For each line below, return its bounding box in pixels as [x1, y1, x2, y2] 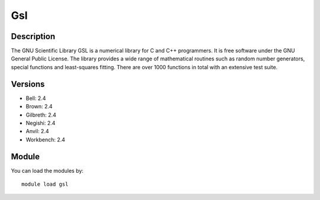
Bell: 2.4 [25, 95, 46, 102]
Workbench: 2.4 [25, 136, 65, 143]
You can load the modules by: [11, 167, 84, 174]
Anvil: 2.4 [25, 128, 49, 135]
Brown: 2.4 [25, 103, 53, 110]
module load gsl [21, 181, 69, 188]
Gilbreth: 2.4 [25, 111, 56, 118]
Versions [11, 79, 45, 89]
